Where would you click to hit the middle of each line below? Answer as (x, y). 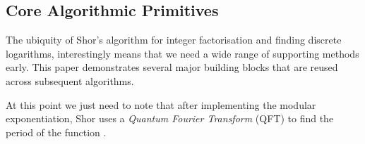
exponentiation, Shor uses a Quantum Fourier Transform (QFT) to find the (170, 118)
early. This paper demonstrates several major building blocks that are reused (172, 67)
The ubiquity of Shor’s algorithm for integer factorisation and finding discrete (174, 40)
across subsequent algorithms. (70, 80)
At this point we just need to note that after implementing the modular (161, 104)
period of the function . (56, 132)
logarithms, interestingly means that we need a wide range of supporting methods (182, 53)
